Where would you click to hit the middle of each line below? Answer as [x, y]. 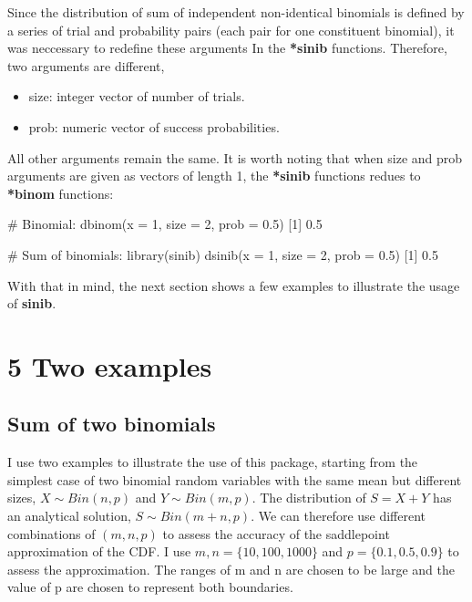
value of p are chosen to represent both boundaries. [150, 587]
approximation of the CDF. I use [99, 551]
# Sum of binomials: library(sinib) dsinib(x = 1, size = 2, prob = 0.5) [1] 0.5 [223, 254]
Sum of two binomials [112, 424]
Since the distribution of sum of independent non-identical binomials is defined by [236, 12]
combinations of [51, 533]
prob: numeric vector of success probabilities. [154, 126]
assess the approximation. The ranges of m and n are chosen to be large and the [231, 569]
